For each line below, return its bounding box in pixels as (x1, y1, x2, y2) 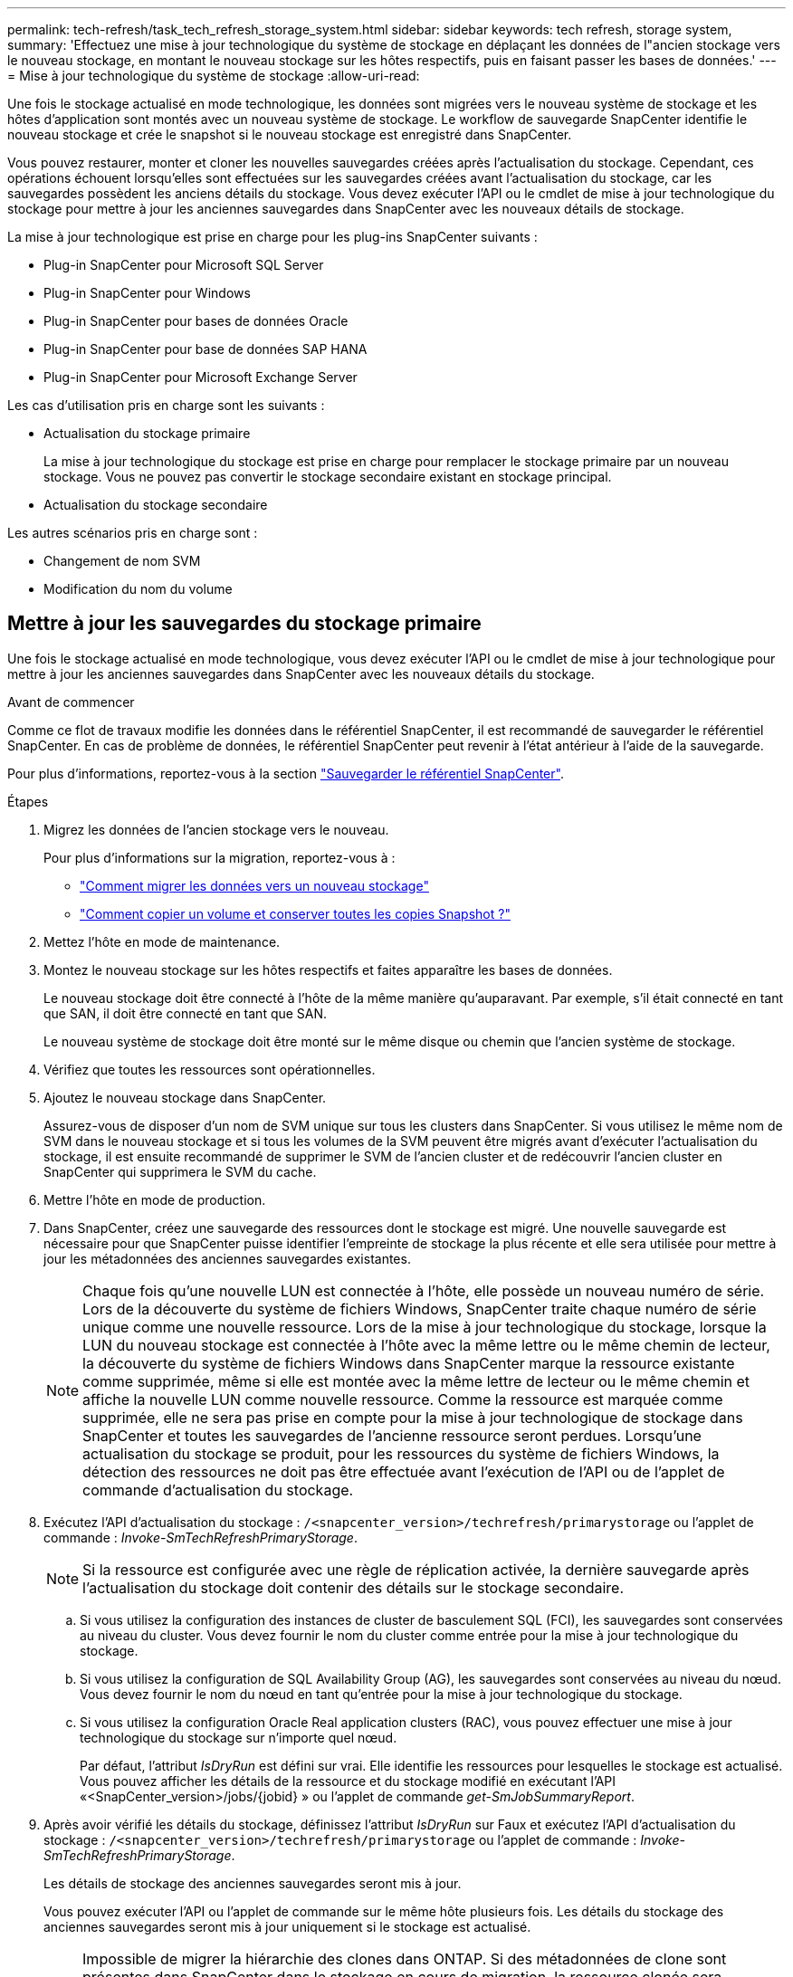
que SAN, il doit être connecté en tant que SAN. (43, 1005, 328, 1021)
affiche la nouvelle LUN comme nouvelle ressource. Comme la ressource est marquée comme (82, 1390, 723, 1409)
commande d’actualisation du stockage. (82, 1480, 354, 1499)
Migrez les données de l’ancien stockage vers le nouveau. (43, 821, 389, 837)
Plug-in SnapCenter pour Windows (43, 285, 251, 301)
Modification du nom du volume (43, 581, 233, 597)
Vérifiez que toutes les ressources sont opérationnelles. (43, 1061, 376, 1077)
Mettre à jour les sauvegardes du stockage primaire (7, 612, 482, 635)
